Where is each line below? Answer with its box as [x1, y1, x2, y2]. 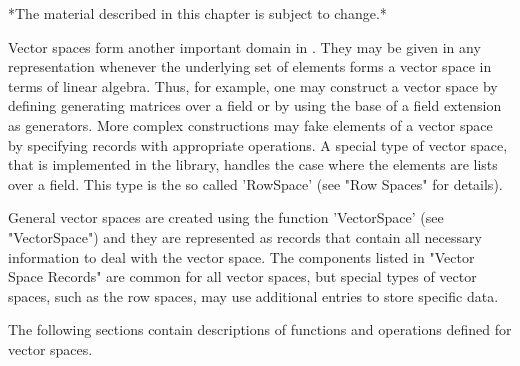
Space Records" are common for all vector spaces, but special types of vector [8, 266, 477, 287]
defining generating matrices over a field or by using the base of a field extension [8, 95, 502, 116]
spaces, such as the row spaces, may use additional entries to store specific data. [8, 285, 499, 306]
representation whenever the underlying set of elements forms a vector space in [8, 56, 492, 77]
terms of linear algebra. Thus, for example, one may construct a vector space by [8, 75, 498, 96]
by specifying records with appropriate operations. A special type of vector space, [8, 134, 508, 155]
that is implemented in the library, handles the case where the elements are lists [8, 154, 498, 175]
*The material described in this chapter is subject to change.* [8, 3, 387, 23]
